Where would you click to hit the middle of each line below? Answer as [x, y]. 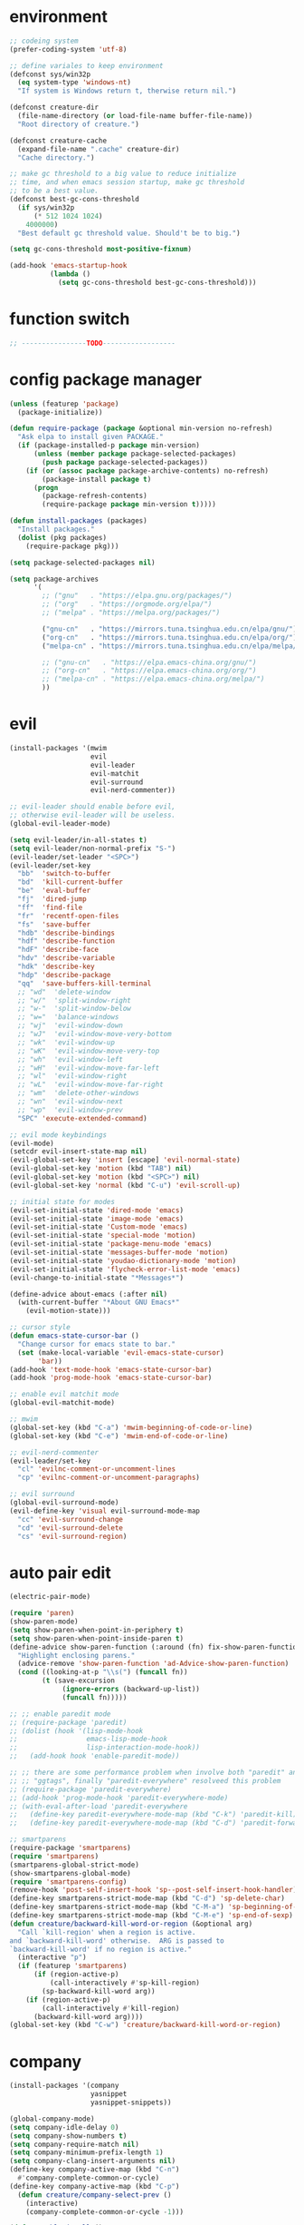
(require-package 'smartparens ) [70, 1848]
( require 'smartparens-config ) [68, 1882]
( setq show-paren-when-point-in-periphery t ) [96, 1630]
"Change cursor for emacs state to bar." [97, 1344]
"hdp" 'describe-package [64, 975]
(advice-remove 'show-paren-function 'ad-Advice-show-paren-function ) [153, 1664]
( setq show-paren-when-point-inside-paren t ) [96, 1638]
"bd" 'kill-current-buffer [71, 882]
